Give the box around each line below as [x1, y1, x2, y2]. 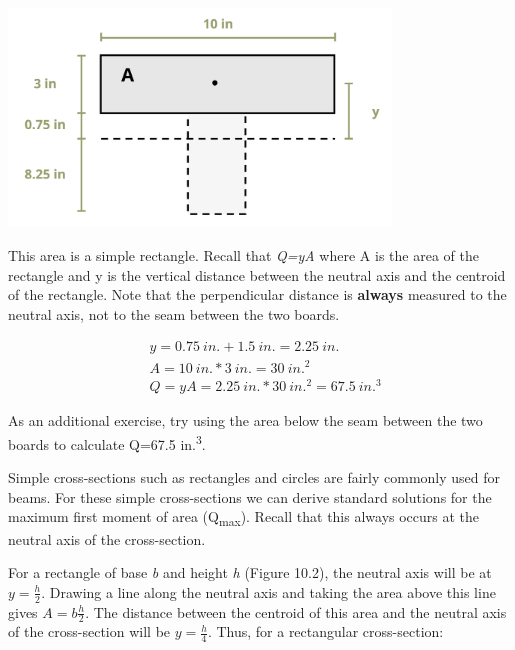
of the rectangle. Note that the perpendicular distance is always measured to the [8, 284, 507, 305]
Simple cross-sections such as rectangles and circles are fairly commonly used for [8, 467, 501, 488]
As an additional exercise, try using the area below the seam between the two [8, 410, 483, 431]
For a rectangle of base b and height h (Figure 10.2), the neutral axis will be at [8, 562, 492, 583]
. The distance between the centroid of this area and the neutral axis [85, 601, 507, 622]
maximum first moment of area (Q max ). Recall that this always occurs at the [8, 506, 480, 530]
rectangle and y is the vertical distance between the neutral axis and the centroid [8, 264, 506, 285]
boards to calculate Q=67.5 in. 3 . [8, 431, 206, 454]
